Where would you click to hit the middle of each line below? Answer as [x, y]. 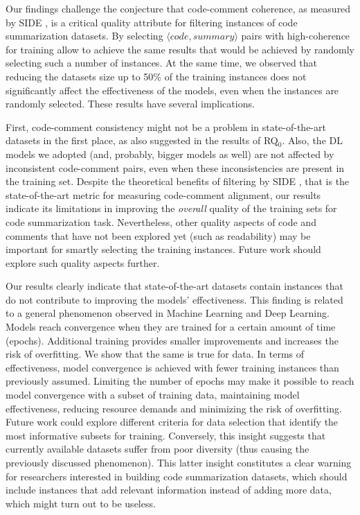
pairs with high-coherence [296, 36]
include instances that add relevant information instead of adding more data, [169, 490]
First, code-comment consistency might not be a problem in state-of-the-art [166, 126]
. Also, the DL [312, 140]
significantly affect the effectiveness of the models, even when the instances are [172, 90]
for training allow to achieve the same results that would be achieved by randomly [180, 49]
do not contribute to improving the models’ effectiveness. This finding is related [174, 299]
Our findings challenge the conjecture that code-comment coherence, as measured [178, 8]
